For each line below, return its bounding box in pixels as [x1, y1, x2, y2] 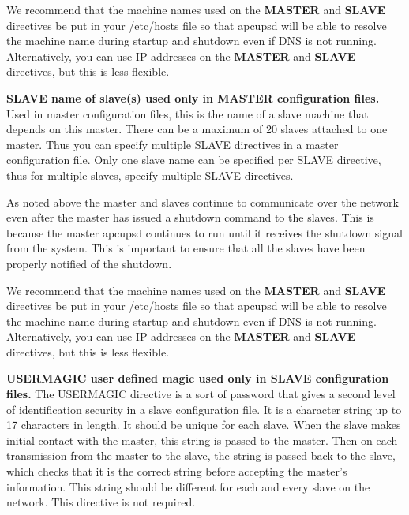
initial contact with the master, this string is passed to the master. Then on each [6, 431, 398, 448]
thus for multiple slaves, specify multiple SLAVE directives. [6, 166, 294, 183]
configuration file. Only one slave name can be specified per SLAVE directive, [6, 151, 381, 168]
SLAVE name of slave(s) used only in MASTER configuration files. [6, 89, 380, 106]
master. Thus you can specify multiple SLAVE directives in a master [6, 136, 339, 152]
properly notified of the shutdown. [6, 255, 172, 271]
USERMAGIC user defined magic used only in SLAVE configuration [6, 370, 389, 386]
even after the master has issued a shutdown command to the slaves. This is [6, 209, 374, 226]
